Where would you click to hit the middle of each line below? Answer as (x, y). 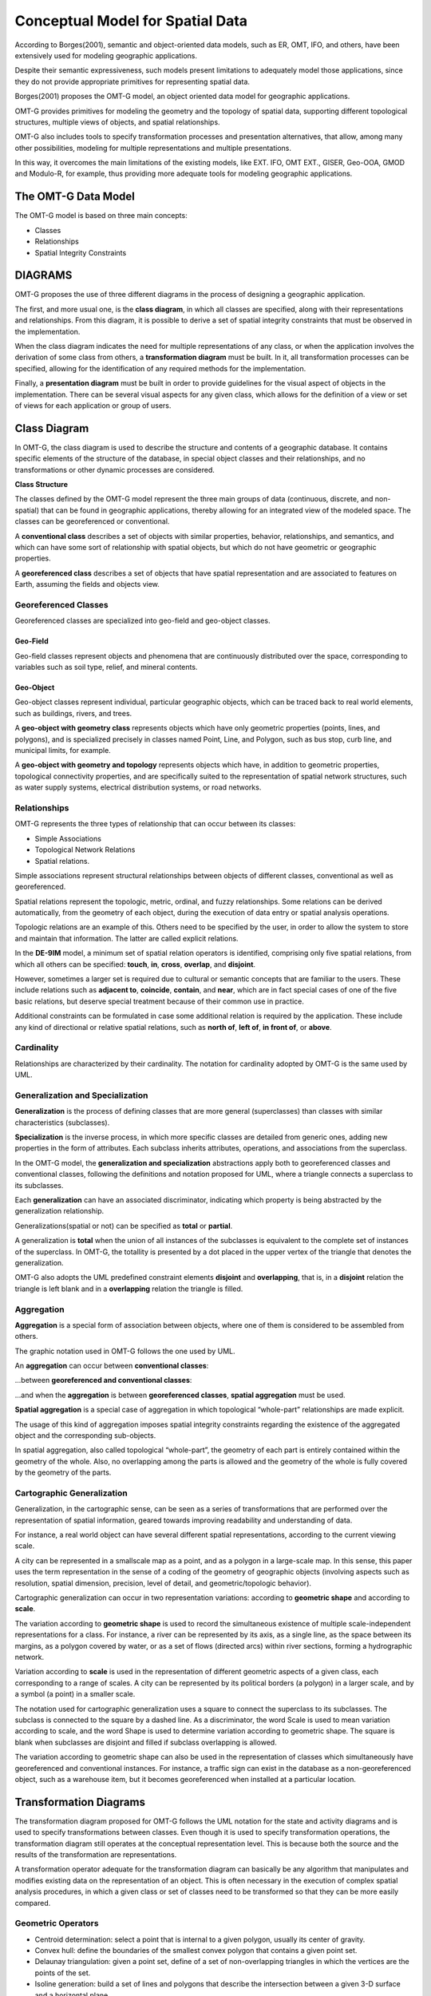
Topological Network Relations (85, 849)
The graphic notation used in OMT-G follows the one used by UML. (125, 1351)
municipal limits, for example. (63, 750)
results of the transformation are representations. (96, 1854)
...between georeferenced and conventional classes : (103, 1380)
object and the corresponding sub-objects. (85, 1436)
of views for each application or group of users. (93, 405)
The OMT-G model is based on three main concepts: (101, 216)
